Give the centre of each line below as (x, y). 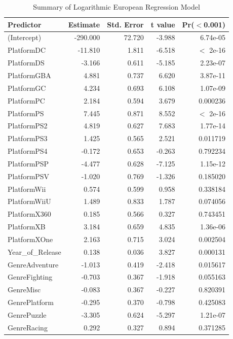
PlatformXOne (30, 239)
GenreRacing (28, 327)
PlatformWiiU (29, 201)
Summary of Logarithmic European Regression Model (116, 7)
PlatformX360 (29, 214)
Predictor (25, 24)
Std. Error (125, 24)
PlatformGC (27, 88)
